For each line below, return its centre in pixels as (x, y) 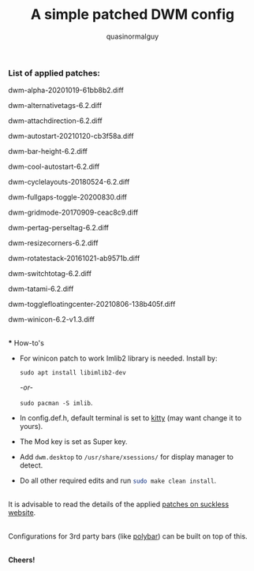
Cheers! (22, 560)
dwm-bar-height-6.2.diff (48, 151)
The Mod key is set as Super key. (73, 442)
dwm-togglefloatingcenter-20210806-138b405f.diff (92, 304)
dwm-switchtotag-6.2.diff (50, 274)
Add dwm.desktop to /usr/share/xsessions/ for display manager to (127, 457)
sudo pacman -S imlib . (56, 403)
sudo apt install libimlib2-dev (73, 373)
